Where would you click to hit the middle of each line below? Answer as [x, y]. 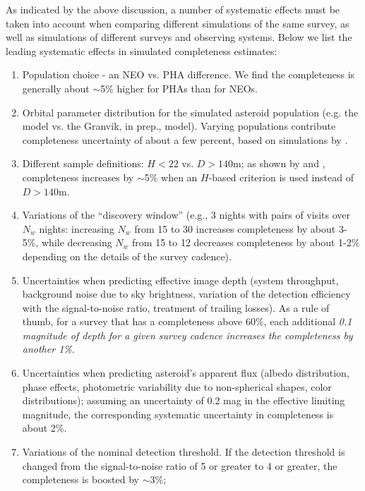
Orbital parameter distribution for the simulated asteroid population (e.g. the [190, 112]
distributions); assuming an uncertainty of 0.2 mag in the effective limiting [184, 400]
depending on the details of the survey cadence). [127, 256]
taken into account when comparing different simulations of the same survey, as [178, 23]
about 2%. [44, 428]
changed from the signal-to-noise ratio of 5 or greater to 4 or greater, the [180, 465]
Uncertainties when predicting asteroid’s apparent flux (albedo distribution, [186, 373]
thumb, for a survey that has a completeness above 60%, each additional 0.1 [187, 321]
